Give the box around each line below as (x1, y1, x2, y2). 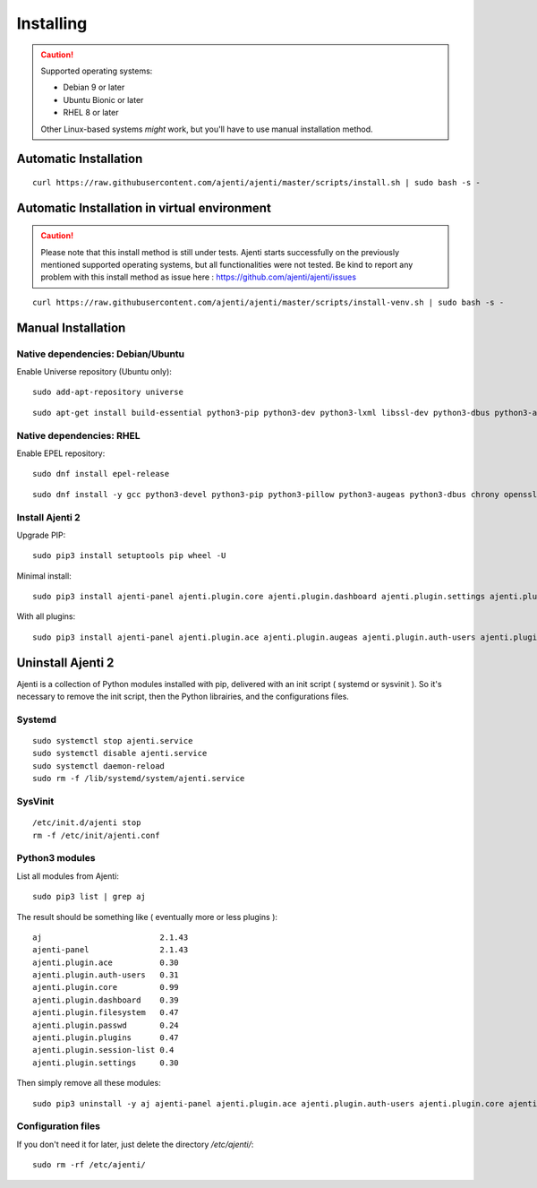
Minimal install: (16, 570, 72, 581)
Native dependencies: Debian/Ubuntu (16, 348, 185, 360)
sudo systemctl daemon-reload (32, 761, 166, 770)
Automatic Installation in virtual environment (16, 200, 272, 215)
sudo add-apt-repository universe (32, 387, 183, 398)
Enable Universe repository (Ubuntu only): (16, 366, 172, 377)
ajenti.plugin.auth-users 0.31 (32, 970, 179, 980)
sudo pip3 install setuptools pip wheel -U (32, 551, 226, 561)
